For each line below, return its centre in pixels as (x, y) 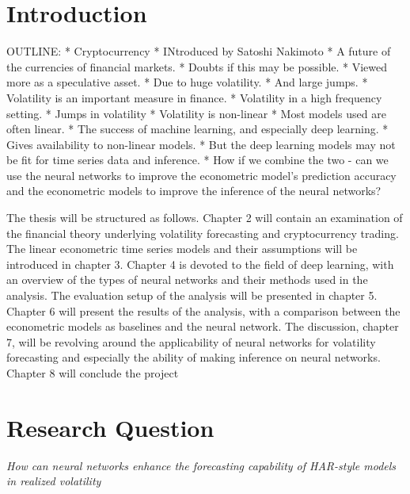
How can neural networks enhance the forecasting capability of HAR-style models (201, 465)
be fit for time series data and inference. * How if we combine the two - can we (197, 160)
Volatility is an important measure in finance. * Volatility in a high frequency (194, 97)
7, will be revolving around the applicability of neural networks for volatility (191, 341)
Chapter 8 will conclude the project (93, 373)
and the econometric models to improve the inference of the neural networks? (194, 191)
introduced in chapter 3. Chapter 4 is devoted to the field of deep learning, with (200, 264)
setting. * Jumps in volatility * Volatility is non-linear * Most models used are (196, 113)
